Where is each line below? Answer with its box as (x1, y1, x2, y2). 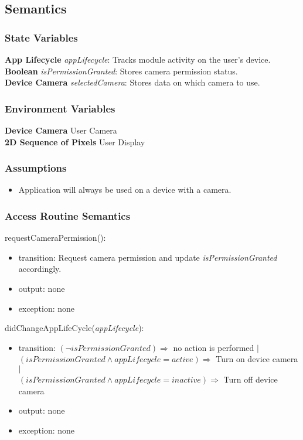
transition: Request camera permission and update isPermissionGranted (18, 251, 277, 263)
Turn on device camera (216, 353, 298, 365)
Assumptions (5, 161, 67, 175)
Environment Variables (5, 101, 115, 115)
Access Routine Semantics (5, 208, 131, 223)
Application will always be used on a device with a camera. (18, 183, 231, 196)
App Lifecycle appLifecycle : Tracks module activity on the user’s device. (5, 53, 271, 65)
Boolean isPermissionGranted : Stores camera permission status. (5, 64, 238, 77)
